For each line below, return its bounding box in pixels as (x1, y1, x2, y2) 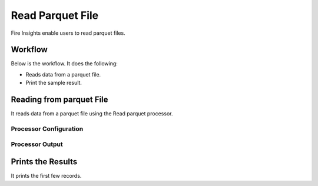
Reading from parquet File (11, 95, 108, 105)
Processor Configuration (11, 124, 84, 132)
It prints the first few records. (11, 172, 82, 180)
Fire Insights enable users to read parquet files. (11, 29, 126, 36)
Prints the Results (11, 157, 78, 167)
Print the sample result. (25, 79, 82, 87)
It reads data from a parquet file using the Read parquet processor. (11, 110, 173, 117)
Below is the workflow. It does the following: (11, 60, 118, 67)
